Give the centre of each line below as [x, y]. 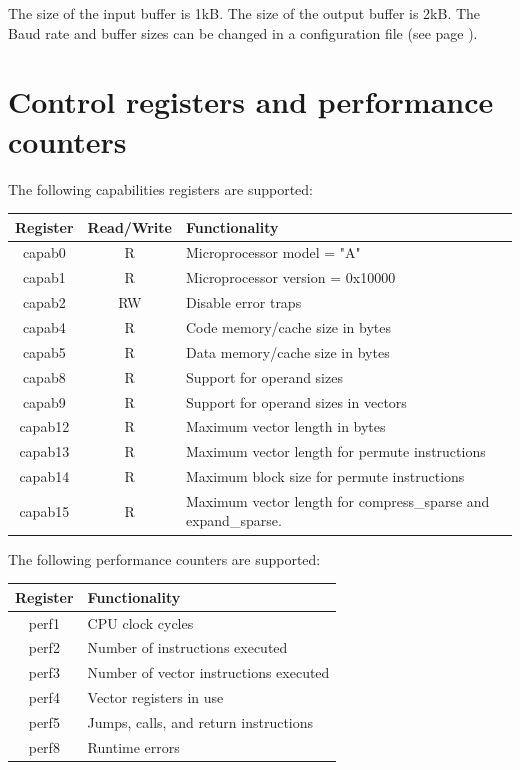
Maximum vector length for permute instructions [335, 451]
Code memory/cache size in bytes [288, 326]
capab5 [44, 351]
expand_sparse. [233, 520]
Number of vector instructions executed [208, 672]
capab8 [44, 376]
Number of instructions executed [187, 647]
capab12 [44, 426]
